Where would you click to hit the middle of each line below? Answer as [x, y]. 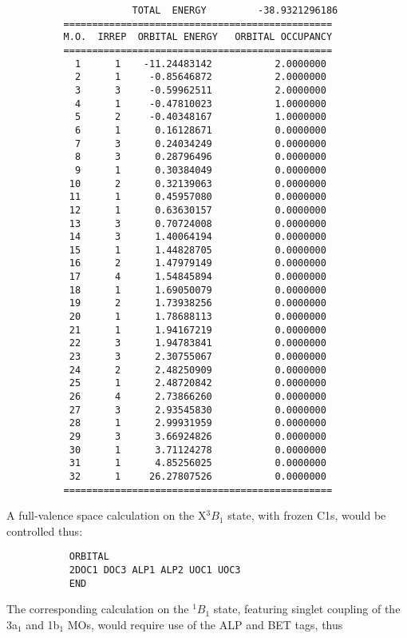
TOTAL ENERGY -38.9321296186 [235, 10]
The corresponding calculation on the [98, 609]
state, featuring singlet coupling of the [307, 609]
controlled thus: [45, 530]
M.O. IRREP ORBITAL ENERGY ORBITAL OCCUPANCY [198, 37]
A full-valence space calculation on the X [107, 515]
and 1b [43, 625]
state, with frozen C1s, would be [307, 515]
